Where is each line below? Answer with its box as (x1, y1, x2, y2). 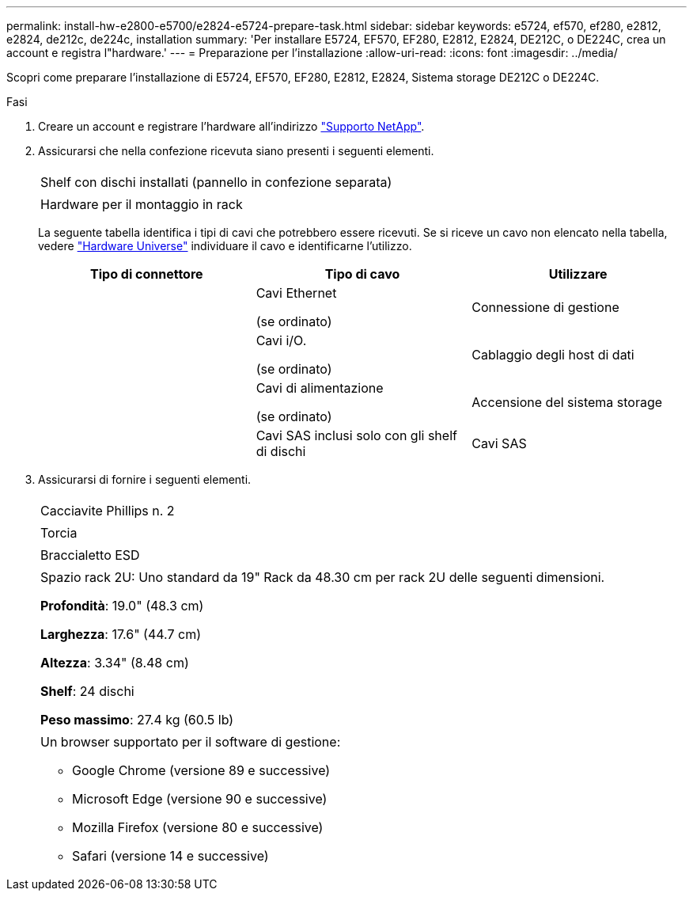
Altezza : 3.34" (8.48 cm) (40, 655, 189, 671)
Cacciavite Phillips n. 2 (40, 503, 175, 519)
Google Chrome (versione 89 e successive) (72, 762, 331, 778)
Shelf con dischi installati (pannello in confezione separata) (40, 174, 392, 190)
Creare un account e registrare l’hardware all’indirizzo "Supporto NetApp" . (38, 120, 425, 133)
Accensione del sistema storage (471, 394, 663, 410)
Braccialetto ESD (40, 547, 140, 563)
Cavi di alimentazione (256, 380, 384, 396)
